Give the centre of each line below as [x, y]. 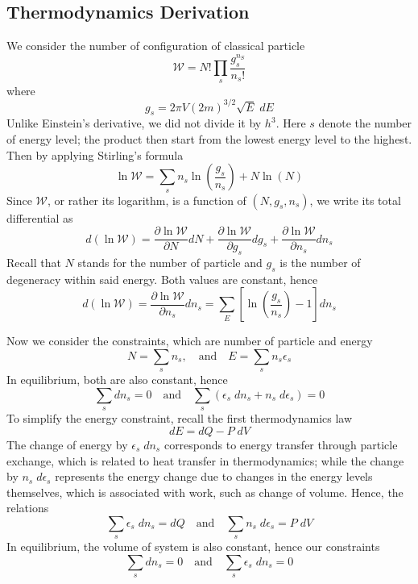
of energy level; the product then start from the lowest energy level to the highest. [209, 138]
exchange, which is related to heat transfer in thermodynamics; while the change [205, 460]
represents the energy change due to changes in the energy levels [214, 476]
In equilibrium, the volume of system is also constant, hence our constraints [193, 546]
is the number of [320, 263]
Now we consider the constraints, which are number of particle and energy [190, 341]
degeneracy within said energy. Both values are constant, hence [162, 279]
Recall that [34, 263]
